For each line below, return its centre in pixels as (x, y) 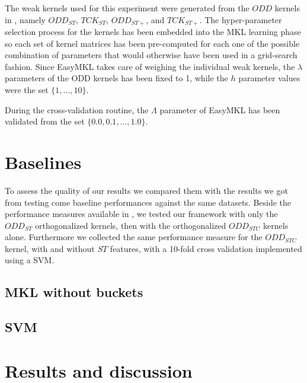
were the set (27, 90)
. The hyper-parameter (241, 19)
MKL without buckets (74, 292)
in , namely (25, 19)
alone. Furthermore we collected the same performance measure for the (134, 237)
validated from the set (45, 121)
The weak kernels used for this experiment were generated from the (127, 8)
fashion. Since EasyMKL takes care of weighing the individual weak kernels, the (150, 66)
